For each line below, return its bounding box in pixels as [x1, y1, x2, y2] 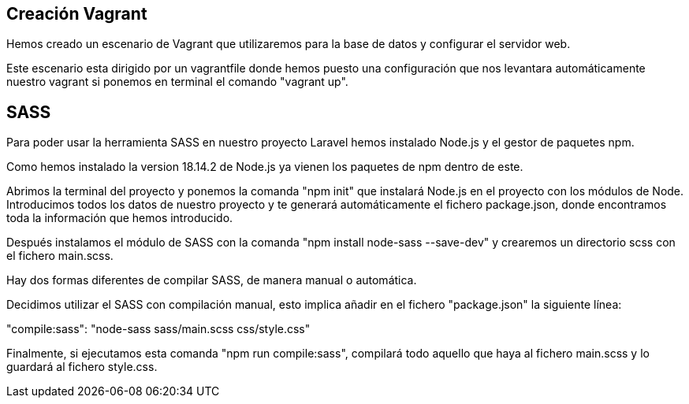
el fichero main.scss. [6, 249, 114, 263]
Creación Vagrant [6, 4, 147, 24]
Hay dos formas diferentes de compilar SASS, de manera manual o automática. [6, 273, 417, 287]
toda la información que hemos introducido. [6, 211, 233, 225]
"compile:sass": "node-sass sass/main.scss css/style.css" [6, 322, 311, 336]
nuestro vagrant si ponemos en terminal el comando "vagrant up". [6, 75, 348, 89]
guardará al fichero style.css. [6, 360, 158, 374]
